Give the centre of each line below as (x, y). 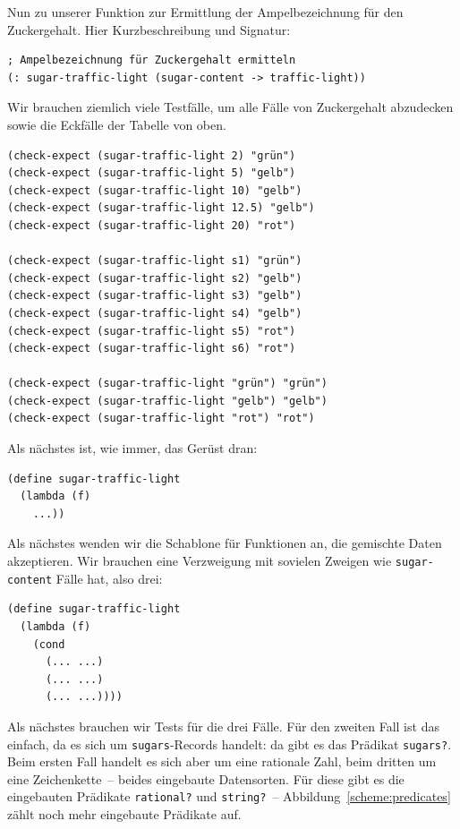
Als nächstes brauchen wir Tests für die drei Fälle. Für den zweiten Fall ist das (223, 726)
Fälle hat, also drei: (109, 578)
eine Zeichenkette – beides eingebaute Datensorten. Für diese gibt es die (206, 778)
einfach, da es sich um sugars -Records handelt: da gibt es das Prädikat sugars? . (230, 744)
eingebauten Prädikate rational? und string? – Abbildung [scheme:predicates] (229, 796)
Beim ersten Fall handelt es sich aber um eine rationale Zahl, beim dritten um (222, 761)
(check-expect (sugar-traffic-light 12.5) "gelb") (161, 208)
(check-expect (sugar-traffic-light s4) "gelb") (155, 313)
